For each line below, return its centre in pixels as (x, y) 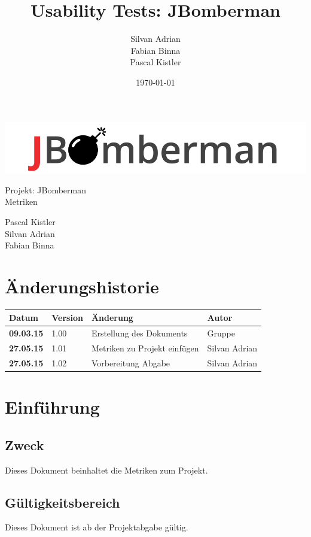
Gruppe (221, 333)
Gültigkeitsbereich (62, 502)
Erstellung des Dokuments (139, 333)
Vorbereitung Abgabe (131, 362)
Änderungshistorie (82, 286)
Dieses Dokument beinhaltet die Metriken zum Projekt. (106, 470)
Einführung (52, 407)
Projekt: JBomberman (46, 189)
